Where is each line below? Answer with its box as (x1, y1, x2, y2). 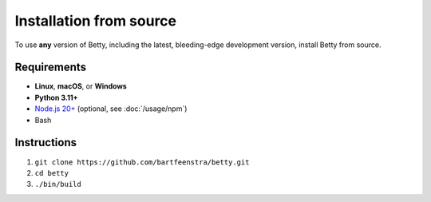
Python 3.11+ (34, 93, 78, 102)
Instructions (14, 136, 77, 149)
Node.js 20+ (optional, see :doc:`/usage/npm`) (34, 104, 188, 113)
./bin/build (34, 180, 81, 189)
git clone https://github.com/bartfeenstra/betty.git (34, 157, 250, 167)
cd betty (34, 168, 69, 177)
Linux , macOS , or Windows (34, 81, 127, 91)
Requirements (14, 61, 87, 74)
